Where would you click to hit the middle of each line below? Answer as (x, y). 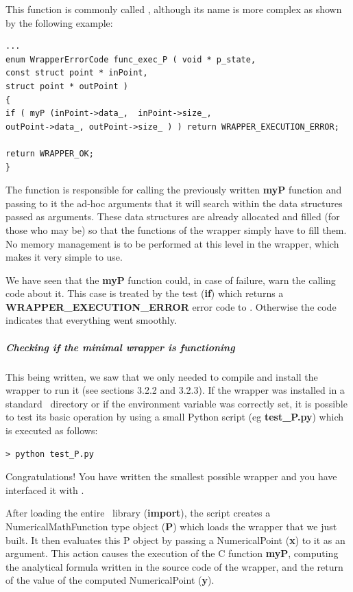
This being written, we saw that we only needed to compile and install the (162, 376)
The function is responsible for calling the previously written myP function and (174, 190)
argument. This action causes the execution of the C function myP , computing (172, 553)
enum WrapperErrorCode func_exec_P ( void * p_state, (131, 59)
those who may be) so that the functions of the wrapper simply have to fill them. (176, 229)
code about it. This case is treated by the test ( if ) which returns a (145, 293)
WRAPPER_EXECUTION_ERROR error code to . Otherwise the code (171, 306)
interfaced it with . (45, 489)
